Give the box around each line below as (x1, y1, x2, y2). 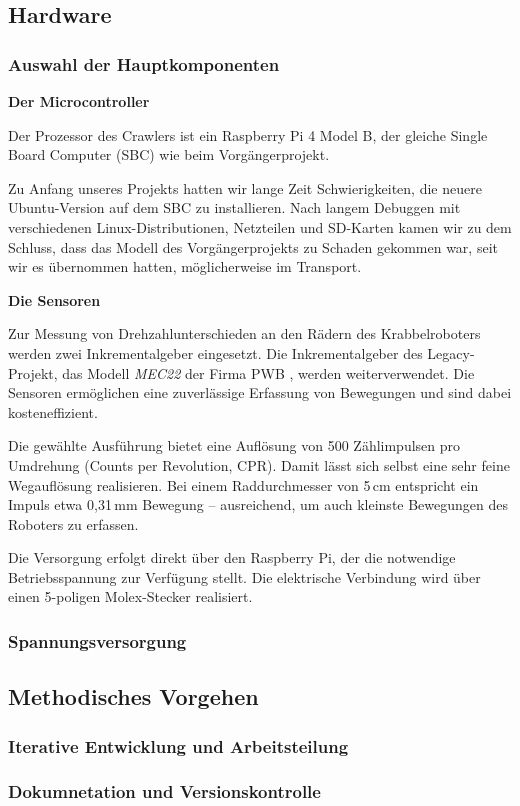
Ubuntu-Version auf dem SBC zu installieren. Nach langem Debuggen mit (8, 197, 461, 218)
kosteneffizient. (8, 401, 98, 422)
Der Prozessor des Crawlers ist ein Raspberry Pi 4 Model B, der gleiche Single (8, 124, 488, 145)
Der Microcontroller (8, 91, 150, 111)
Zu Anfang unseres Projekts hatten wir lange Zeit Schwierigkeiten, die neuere (8, 177, 482, 198)
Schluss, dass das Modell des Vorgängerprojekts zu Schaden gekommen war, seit (8, 236, 498, 257)
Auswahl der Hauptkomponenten (8, 51, 280, 76)
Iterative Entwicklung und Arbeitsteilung (8, 733, 349, 758)
